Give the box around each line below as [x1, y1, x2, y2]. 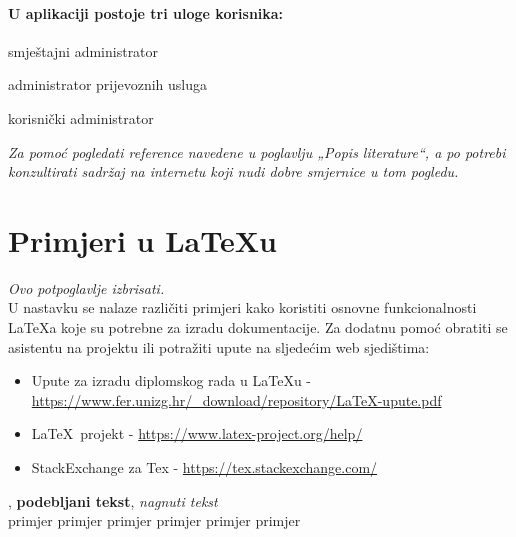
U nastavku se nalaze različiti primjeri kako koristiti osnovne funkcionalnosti [8, 297, 477, 318]
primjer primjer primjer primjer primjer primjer [8, 510, 301, 531]
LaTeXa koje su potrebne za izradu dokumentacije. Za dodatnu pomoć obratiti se [8, 317, 508, 338]
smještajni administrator [8, 40, 159, 61]
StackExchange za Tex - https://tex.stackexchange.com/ [31, 457, 378, 478]
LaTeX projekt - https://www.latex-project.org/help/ [31, 423, 363, 444]
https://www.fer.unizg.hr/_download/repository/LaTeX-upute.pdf [31, 389, 442, 410]
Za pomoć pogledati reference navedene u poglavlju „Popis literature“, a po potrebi [8, 141, 506, 162]
